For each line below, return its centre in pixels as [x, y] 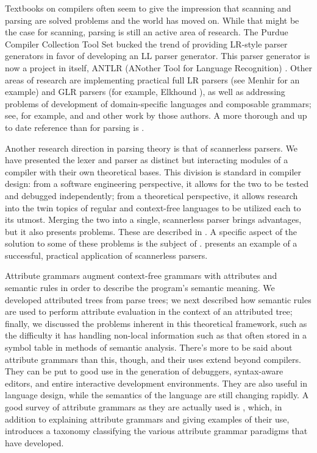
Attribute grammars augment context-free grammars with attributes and [141, 276]
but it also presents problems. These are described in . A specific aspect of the [151, 231]
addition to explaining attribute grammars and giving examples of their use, [147, 419]
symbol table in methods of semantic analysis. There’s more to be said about [149, 347]
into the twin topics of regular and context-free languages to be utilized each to [153, 207]
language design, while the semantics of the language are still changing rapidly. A [157, 395]
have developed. [34, 442]
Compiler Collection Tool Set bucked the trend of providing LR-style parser [146, 44]
